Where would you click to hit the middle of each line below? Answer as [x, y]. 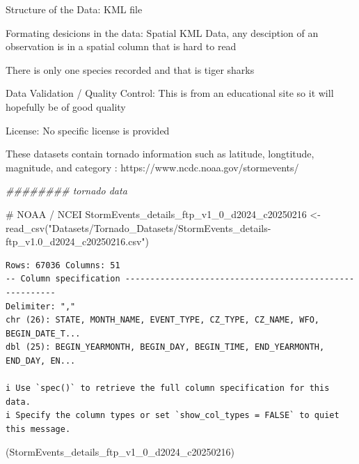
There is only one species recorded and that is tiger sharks [130, 69]
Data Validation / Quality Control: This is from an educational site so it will [170, 93]
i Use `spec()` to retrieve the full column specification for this [168, 388]
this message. [38, 429]
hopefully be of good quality [66, 106]
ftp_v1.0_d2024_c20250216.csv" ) [78, 241]
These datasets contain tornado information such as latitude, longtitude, [160, 154]
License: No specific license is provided [88, 130]
